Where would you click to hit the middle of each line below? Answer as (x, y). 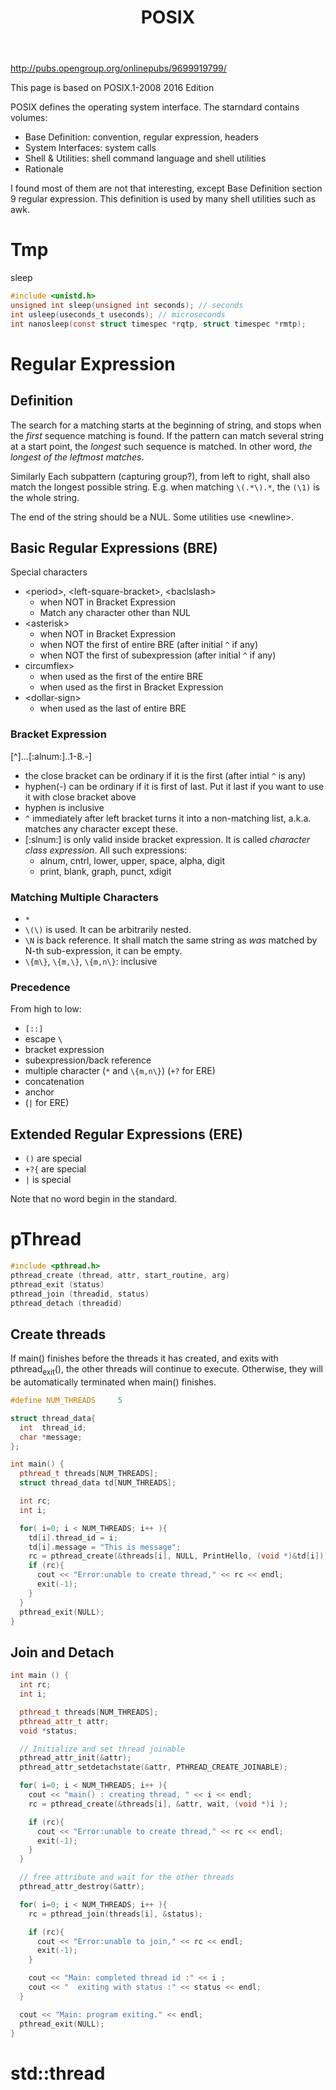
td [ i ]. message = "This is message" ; (105, 1547)
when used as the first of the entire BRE (121, 677)
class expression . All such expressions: (106, 850)
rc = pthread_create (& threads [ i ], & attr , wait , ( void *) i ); (158, 1804)
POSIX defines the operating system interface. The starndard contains (155, 107)
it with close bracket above (80, 797)
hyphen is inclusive (64, 807)
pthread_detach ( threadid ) (66, 1303)
